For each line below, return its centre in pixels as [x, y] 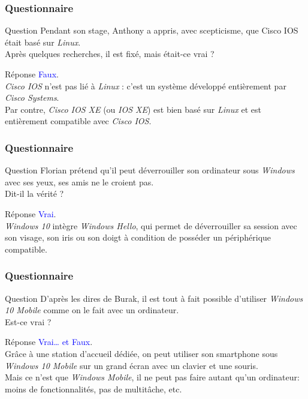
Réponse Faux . [32, 74]
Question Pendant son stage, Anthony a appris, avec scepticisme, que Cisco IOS [152, 30]
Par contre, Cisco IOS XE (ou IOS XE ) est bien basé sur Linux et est [133, 109]
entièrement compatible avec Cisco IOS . [78, 121]
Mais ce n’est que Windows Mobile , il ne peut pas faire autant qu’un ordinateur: [152, 377]
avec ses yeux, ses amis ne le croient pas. [79, 181]
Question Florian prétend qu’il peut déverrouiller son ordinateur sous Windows [150, 170]
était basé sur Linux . [43, 42]
